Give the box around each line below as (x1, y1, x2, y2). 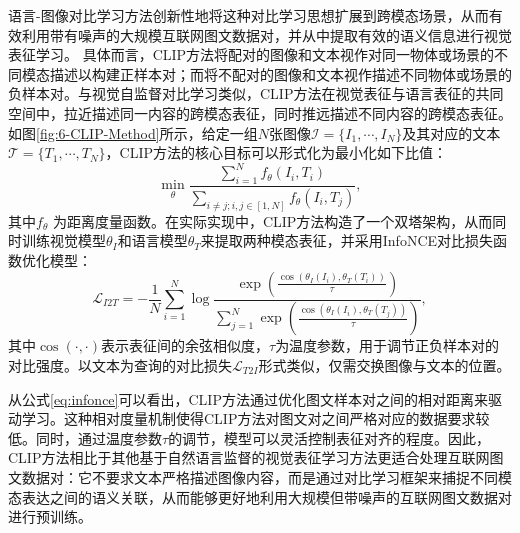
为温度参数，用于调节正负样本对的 (275, 335, 500, 356)
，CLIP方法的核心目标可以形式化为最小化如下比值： (105, 142, 448, 163)
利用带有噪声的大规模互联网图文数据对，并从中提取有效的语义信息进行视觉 (21, 24, 512, 45)
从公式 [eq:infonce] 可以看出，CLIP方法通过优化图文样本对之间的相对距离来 (8, 388, 488, 409)
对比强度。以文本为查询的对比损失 (8, 355, 232, 376)
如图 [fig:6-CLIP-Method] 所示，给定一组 (8, 122, 258, 143)
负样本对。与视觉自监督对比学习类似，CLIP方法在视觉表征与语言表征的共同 (8, 83, 504, 104)
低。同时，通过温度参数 (8, 427, 162, 448)
